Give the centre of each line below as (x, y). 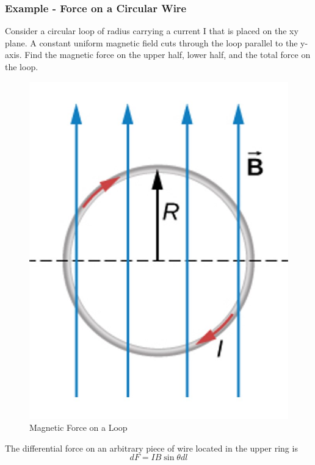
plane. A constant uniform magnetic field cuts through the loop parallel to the (151, 42)
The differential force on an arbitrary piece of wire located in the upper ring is (151, 448)
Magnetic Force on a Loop (78, 427)
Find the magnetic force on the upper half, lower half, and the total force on (168, 55)
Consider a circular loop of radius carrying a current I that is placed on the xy (152, 31)
